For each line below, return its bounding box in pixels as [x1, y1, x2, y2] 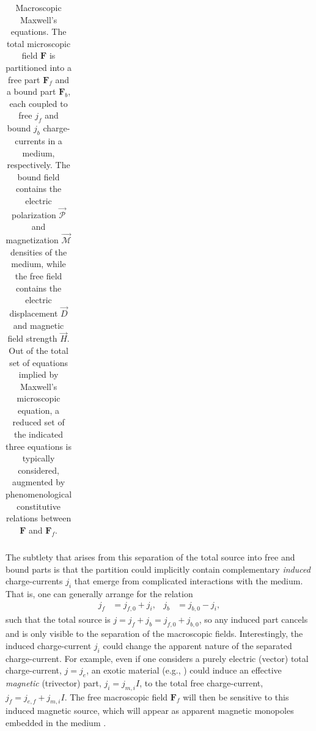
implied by [18, 368, 59, 381]
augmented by [12, 476, 65, 488]
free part [7, 73, 40, 86]
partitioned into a [6, 61, 72, 73]
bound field [17, 170, 60, 183]
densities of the [10, 245, 67, 258]
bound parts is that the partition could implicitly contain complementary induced [6, 562, 310, 575]
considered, [18, 463, 59, 476]
